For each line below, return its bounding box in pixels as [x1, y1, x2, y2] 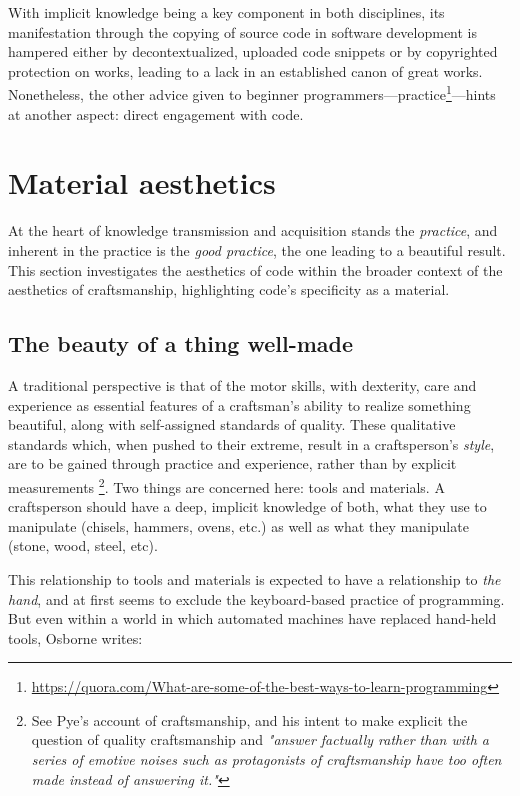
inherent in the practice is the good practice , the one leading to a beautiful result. [8, 239, 506, 260]
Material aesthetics [8, 162, 276, 203]
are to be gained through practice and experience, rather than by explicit [8, 453, 457, 474]
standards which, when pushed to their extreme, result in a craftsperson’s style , [8, 433, 495, 454]
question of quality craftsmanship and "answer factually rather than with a [31, 729, 489, 750]
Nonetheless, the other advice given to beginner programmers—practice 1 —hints [8, 81, 496, 105]
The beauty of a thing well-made [8, 328, 354, 359]
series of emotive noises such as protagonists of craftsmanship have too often [31, 749, 502, 770]
